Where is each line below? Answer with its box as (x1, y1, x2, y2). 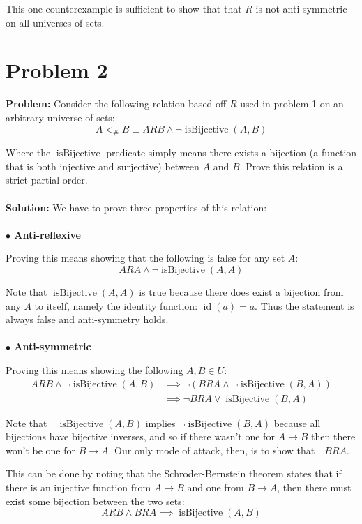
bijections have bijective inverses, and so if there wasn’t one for (6, 429, 275, 444)
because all (273, 415, 321, 430)
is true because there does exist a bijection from (139, 285, 344, 299)
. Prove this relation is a (239, 158, 343, 173)
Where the (6, 145, 51, 160)
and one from (187, 480, 244, 495)
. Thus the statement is (255, 298, 354, 313)
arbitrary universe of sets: (6, 110, 115, 124)
